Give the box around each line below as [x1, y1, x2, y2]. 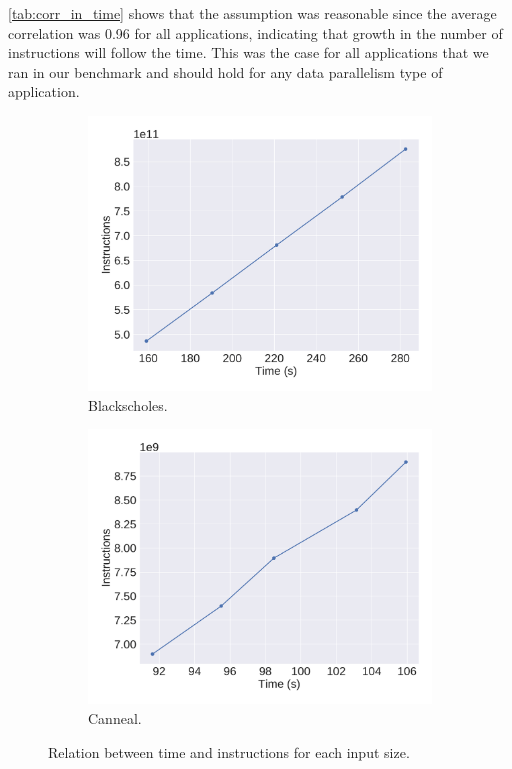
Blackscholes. [88, 394, 168, 415]
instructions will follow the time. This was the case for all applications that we [8, 42, 489, 63]
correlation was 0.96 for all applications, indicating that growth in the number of [8, 22, 503, 43]
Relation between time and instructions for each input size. [48, 741, 410, 762]
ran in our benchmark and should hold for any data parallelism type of [8, 61, 443, 82]
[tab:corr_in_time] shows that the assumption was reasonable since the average [8, 3, 497, 23]
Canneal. [88, 708, 142, 728]
